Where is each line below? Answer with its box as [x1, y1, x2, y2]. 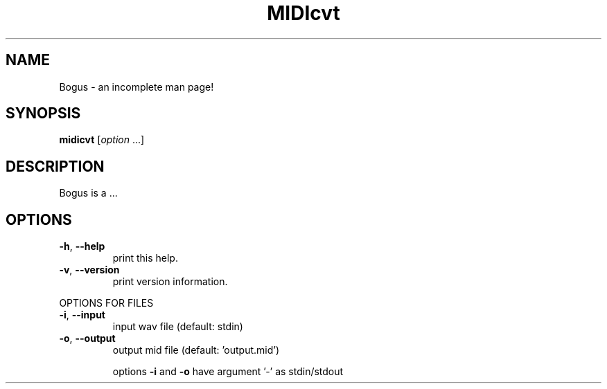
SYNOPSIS [6, 105, 81, 123]
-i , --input [59, 309, 105, 321]
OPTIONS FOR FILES [59, 297, 154, 309]
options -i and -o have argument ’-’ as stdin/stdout [112, 365, 344, 378]
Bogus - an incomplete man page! [59, 80, 214, 93]
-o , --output [59, 332, 116, 345]
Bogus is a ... [59, 187, 118, 199]
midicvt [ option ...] [59, 134, 145, 146]
